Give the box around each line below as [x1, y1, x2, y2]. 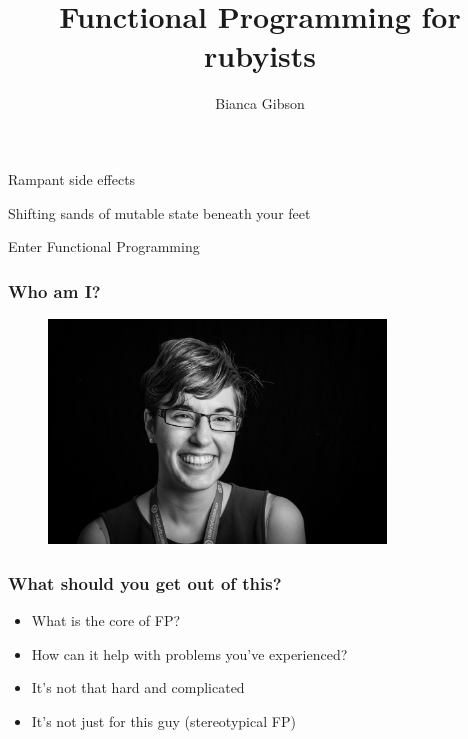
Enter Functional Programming [8, 236, 200, 257]
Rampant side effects [8, 168, 136, 189]
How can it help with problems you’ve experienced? [31, 643, 348, 664]
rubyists [203, 35, 317, 76]
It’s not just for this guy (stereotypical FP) [31, 711, 296, 732]
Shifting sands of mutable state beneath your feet [8, 202, 311, 223]
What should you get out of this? [8, 570, 282, 595]
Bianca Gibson [215, 93, 305, 114]
